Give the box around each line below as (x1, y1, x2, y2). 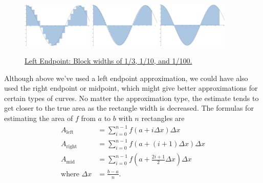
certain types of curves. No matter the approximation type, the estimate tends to (4, 92, 259, 103)
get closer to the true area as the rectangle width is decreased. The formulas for (4, 103, 254, 113)
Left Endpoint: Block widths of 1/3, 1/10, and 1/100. (25, 55, 192, 66)
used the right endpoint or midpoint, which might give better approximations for (4, 83, 258, 93)
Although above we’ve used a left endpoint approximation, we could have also (4, 72, 248, 83)
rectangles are (141, 112, 185, 123)
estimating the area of (4, 112, 73, 123)
